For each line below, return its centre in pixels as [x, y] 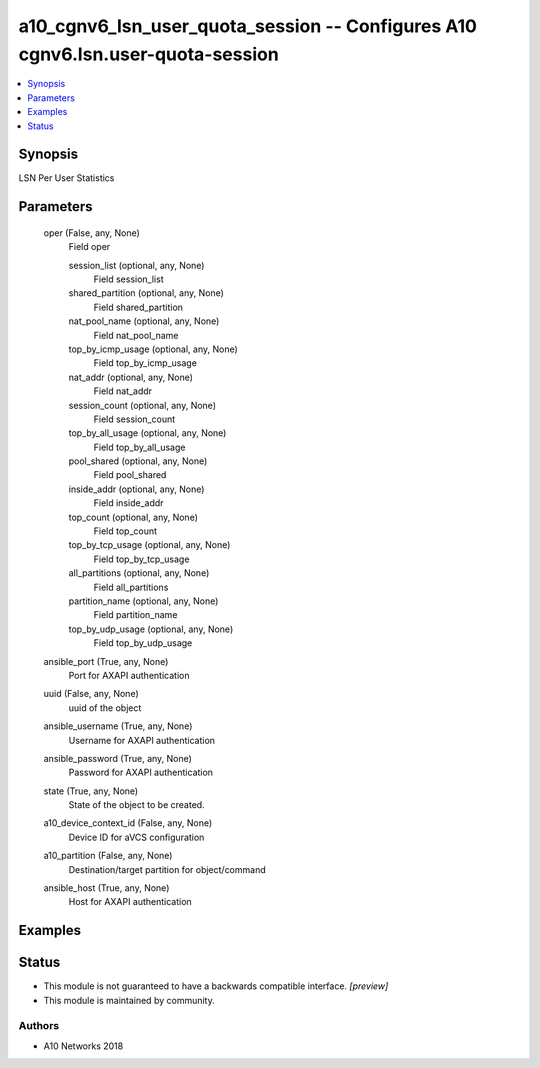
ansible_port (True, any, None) [106, 661]
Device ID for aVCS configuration [136, 837]
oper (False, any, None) [91, 232]
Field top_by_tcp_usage [141, 559]
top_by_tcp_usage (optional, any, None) [149, 545]
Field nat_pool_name [136, 335]
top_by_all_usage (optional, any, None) [147, 433]
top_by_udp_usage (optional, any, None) [151, 629]
